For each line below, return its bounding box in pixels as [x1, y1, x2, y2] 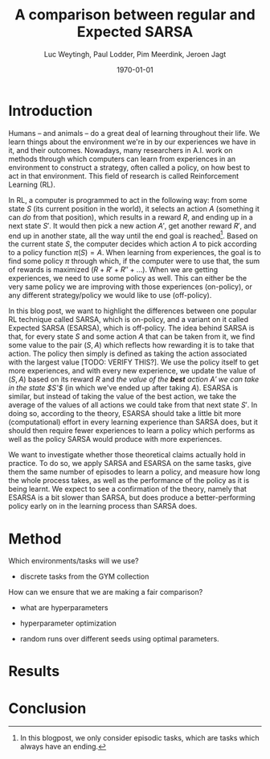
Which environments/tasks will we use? [8, 556, 139, 566]
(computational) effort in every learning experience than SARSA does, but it [8, 417, 259, 427]
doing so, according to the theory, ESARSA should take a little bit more [8, 409, 242, 419]
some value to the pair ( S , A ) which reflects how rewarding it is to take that [8, 340, 255, 350]
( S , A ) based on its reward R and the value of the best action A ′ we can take [8, 374, 260, 384]
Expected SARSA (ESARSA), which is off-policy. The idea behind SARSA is [8, 324, 255, 333]
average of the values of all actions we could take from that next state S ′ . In [8, 400, 258, 410]
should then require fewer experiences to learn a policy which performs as [8, 426, 256, 435]
